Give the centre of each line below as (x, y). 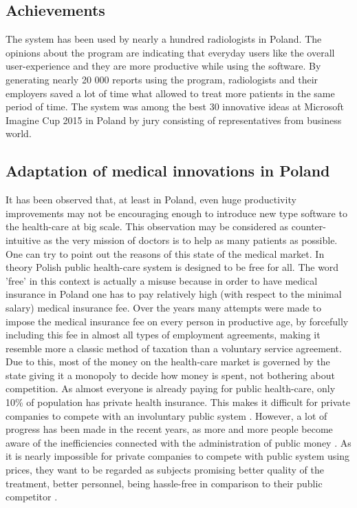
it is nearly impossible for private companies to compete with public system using (177, 456)
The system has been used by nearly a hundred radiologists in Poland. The (164, 39)
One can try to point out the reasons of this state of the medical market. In (165, 253)
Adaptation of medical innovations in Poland (168, 171)
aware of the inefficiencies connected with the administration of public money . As (178, 442)
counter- (309, 226)
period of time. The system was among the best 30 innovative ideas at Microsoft (175, 106)
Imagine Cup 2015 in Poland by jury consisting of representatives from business (174, 120)
